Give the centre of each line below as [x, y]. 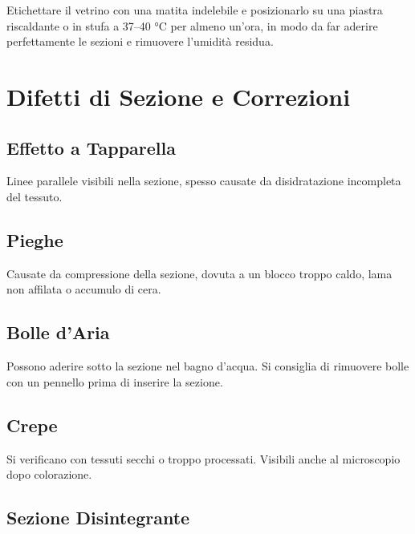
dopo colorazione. [49, 474]
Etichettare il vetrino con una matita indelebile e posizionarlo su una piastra [195, 10]
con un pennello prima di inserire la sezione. [115, 381]
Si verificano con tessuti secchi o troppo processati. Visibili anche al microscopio [203, 458]
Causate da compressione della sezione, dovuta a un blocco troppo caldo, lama [199, 273]
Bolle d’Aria [58, 332]
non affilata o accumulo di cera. [84, 289]
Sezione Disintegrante [98, 518]
